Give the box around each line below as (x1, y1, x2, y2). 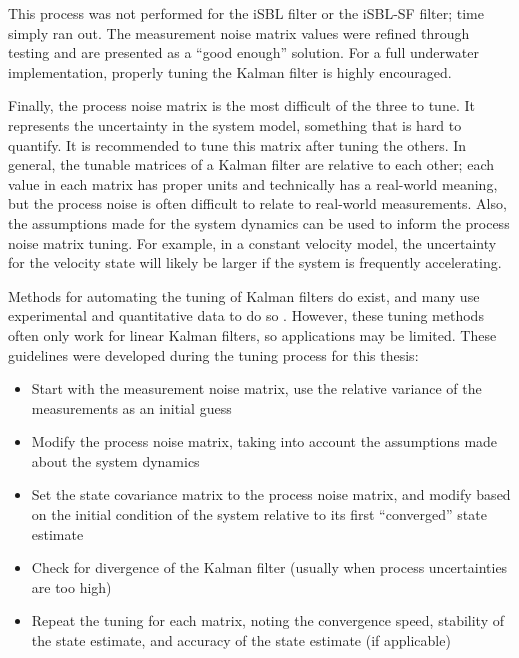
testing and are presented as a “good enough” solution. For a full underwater (8, 42, 479, 63)
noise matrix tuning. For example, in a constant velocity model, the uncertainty (8, 232, 497, 253)
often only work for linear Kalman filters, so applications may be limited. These (8, 324, 497, 345)
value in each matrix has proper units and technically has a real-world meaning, (8, 173, 498, 194)
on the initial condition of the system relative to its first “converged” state (31, 504, 487, 525)
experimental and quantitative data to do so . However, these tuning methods (8, 305, 484, 326)
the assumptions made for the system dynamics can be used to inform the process (8, 212, 510, 233)
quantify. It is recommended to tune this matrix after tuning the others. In (8, 134, 467, 155)
